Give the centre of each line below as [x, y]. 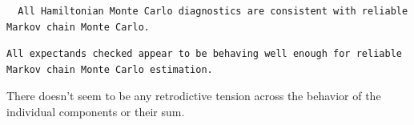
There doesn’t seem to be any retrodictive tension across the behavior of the [194, 96]
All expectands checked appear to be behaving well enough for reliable [204, 54]
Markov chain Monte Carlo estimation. [110, 69]
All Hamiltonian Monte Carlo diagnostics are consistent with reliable [213, 11]
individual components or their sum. [96, 111]
